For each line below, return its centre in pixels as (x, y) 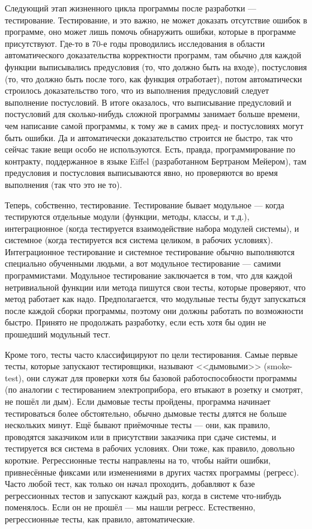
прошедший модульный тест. (58, 334)
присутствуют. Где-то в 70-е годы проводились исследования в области (135, 43)
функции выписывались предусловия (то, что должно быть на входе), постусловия (156, 66)
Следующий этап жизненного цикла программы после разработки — (131, 8)
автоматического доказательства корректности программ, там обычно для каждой (153, 55)
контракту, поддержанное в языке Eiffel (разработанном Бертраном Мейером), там (156, 161)
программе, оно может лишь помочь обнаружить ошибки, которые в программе (151, 32)
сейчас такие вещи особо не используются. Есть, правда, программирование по (150, 149)
